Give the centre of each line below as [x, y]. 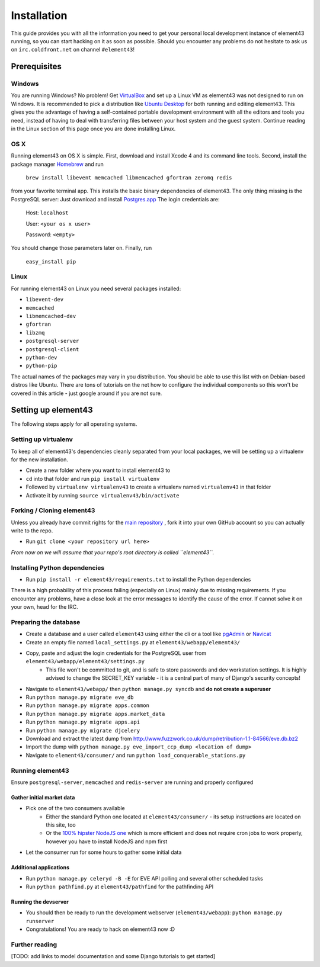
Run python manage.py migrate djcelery [83, 730]
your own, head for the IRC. [44, 607]
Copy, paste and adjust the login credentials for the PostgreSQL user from [116, 653]
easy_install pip [51, 261]
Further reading [34, 944]
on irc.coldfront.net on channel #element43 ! [73, 50]
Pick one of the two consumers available [75, 808]
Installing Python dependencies [58, 567]
